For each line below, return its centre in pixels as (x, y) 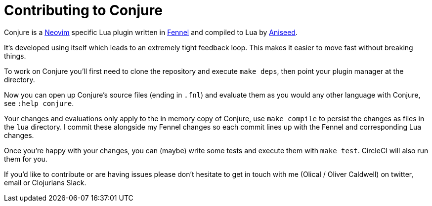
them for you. (26, 159)
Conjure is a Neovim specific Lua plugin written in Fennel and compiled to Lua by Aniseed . (151, 32)
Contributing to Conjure (83, 10)
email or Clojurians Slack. (45, 182)
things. (15, 56)
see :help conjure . (39, 103)
